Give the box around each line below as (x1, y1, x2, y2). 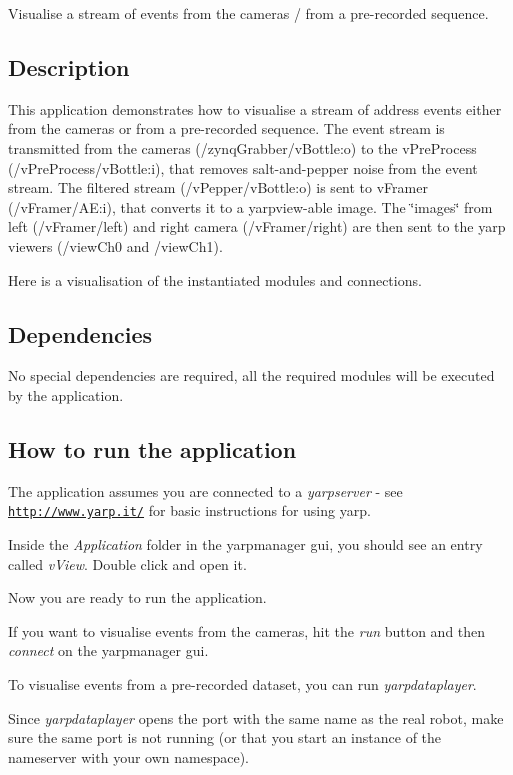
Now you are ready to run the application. (8, 587, 267, 608)
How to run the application (8, 433, 297, 464)
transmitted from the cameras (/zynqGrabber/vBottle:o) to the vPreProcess (8, 137, 477, 158)
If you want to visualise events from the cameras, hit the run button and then (8, 620, 486, 641)
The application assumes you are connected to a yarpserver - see (8, 480, 403, 501)
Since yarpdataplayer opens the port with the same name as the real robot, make (8, 707, 504, 728)
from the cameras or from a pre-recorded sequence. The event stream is (8, 118, 445, 139)
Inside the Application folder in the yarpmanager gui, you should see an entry (8, 533, 483, 554)
